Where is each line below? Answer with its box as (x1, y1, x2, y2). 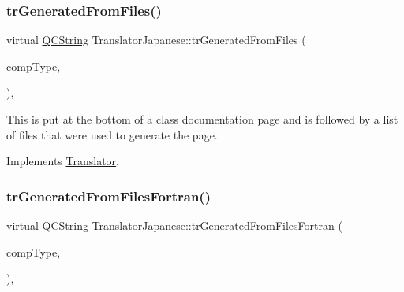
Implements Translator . (6, 153, 119, 169)
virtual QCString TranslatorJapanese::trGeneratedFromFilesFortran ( (6, 217, 342, 233)
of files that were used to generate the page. (6, 126, 218, 142)
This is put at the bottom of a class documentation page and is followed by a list (6, 111, 398, 127)
